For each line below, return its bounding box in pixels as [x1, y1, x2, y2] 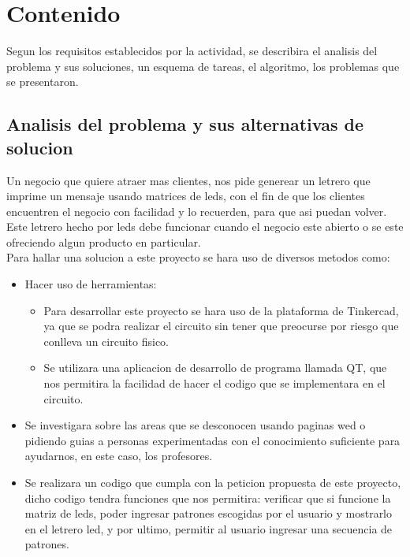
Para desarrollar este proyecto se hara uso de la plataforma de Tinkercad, [43, 302, 399, 318]
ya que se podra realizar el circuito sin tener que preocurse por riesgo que [43, 317, 399, 334]
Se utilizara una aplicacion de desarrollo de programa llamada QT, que [43, 359, 387, 376]
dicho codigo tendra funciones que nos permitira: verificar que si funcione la [24, 489, 391, 506]
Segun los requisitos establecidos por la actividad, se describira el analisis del [6, 43, 378, 59]
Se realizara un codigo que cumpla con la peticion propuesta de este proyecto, [24, 474, 401, 490]
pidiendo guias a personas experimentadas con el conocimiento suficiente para [24, 432, 401, 448]
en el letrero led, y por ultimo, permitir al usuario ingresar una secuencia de [24, 520, 393, 537]
